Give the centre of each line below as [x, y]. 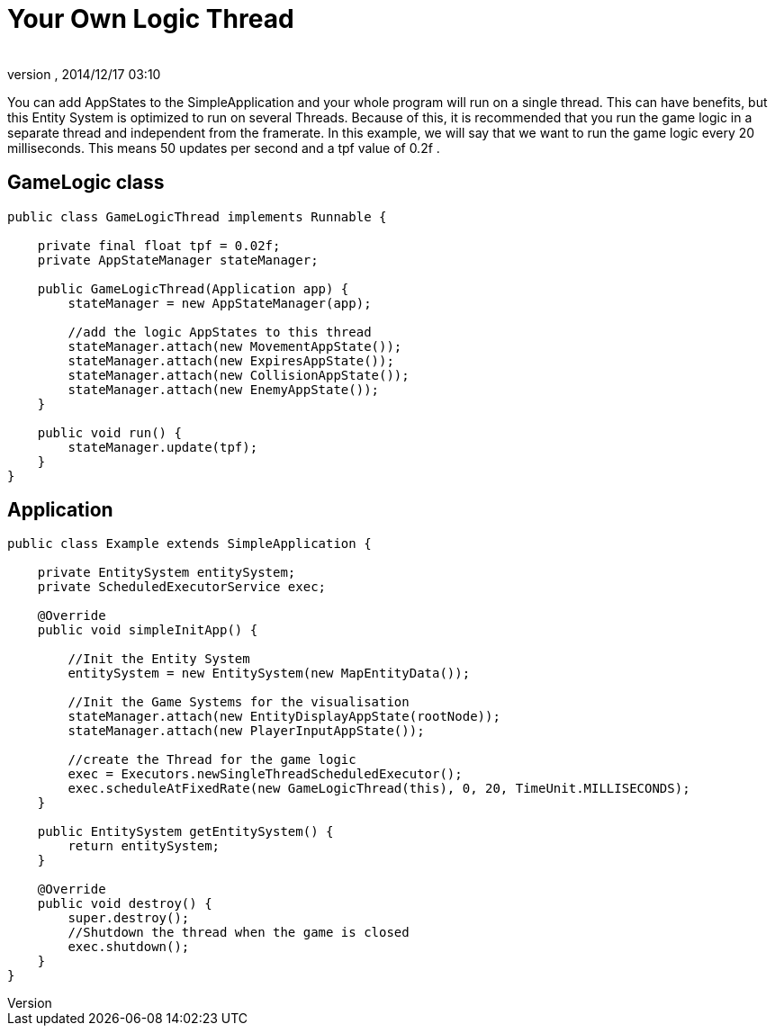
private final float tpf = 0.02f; [159, 245]
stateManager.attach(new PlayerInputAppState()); [246, 731]
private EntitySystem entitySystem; [167, 573]
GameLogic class [86, 183]
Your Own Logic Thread [151, 19]
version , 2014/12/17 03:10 [84, 74]
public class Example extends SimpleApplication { [189, 544]
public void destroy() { [125, 904]
